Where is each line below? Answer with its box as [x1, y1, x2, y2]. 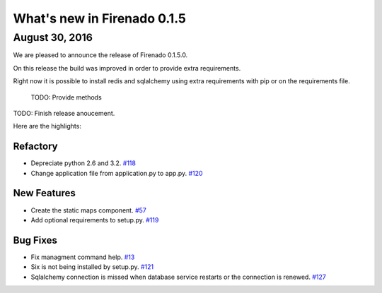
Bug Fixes [13, 234, 58, 246]
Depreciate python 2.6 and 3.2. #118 [30, 159, 136, 167]
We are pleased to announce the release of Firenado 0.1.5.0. [13, 51, 188, 59]
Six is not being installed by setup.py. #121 [30, 263, 154, 271]
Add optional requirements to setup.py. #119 [30, 215, 159, 224]
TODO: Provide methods [30, 92, 102, 102]
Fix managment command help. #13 [30, 253, 135, 261]
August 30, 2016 [13, 31, 93, 44]
